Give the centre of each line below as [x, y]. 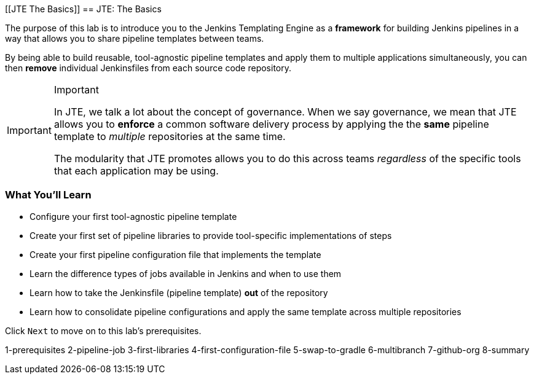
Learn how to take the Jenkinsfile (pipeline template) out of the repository [179, 292]
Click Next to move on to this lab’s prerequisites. [103, 330]
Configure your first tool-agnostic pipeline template [133, 216]
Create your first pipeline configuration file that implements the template [175, 254]
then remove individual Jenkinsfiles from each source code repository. [148, 68]
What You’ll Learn [48, 195]
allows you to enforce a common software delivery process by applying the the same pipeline [271, 124]
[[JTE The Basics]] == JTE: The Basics [83, 9]
